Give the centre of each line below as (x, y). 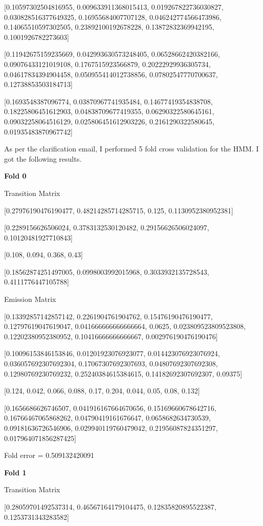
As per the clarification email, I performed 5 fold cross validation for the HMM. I (131, 149)
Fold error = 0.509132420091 (49, 455)
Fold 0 (15, 176)
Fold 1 (15, 472)
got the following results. (43, 158)
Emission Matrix (30, 299)
